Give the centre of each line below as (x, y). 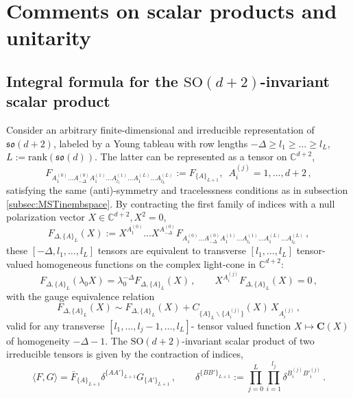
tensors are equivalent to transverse (172, 250)
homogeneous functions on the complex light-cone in (146, 263)
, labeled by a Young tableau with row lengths (150, 143)
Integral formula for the (92, 80)
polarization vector (46, 217)
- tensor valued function (241, 325)
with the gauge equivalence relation (81, 296)
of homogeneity (38, 340)
